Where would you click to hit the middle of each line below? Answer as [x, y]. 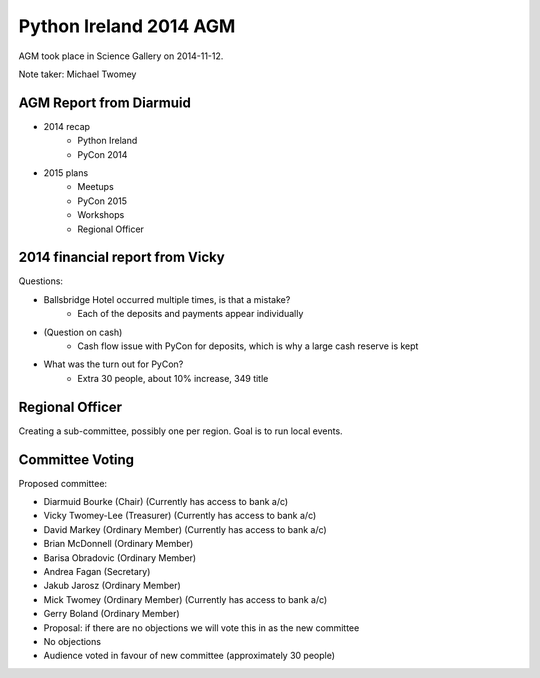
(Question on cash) [83, 332]
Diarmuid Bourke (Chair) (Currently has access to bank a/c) [166, 502]
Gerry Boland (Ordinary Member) [111, 614]
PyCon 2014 [102, 154]
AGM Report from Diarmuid [105, 102]
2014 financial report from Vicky [121, 257]
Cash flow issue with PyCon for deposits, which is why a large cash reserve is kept [248, 346]
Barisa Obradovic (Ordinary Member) [120, 557]
